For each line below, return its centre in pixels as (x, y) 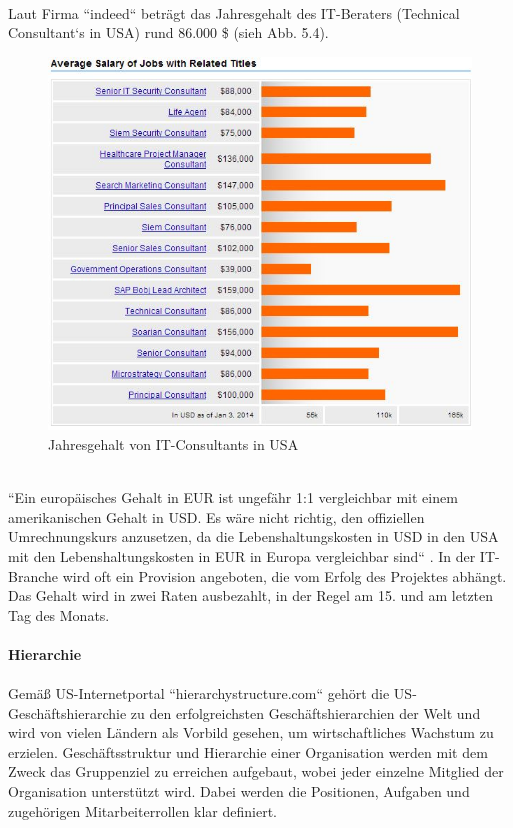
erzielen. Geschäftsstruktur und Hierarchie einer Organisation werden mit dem (248, 751)
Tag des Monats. (59, 614)
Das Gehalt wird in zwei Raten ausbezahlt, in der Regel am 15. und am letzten (251, 595)
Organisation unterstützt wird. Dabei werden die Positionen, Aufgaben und (239, 791)
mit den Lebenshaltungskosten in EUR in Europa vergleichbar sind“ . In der (242, 555)
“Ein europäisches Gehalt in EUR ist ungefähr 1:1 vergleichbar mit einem (233, 497)
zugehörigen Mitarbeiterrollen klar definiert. (143, 810)
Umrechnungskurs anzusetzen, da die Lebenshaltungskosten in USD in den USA (253, 536)
